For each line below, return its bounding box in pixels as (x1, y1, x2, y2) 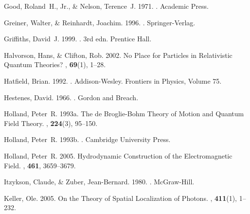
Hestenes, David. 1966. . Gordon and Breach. (4, 92, 139, 102)
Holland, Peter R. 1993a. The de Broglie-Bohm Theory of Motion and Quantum (4, 108, 244, 119)
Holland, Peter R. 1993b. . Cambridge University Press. (4, 134, 171, 144)
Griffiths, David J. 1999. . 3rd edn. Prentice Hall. (4, 34, 152, 44)
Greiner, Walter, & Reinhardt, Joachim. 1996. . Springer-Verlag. (4, 17, 196, 27)
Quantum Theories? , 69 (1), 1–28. (4, 59, 106, 70)
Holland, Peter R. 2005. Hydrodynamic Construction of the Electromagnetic (4, 150, 232, 160)
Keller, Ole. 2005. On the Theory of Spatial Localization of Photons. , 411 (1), (4, 193, 237, 203)
